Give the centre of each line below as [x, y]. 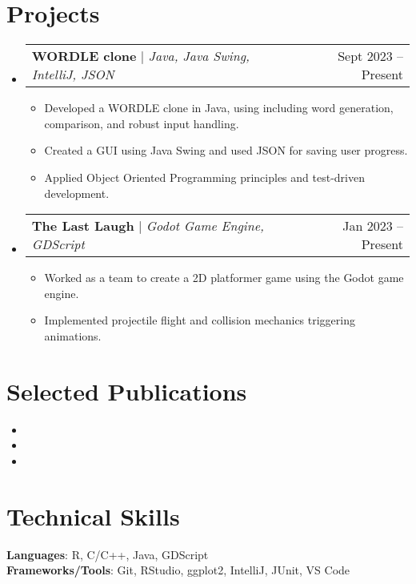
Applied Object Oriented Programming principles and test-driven [204, 177]
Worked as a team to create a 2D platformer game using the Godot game [224, 278]
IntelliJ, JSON [73, 75]
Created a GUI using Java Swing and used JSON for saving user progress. [226, 150]
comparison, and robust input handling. [142, 123]
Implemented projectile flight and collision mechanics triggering [200, 320]
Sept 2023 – [370, 56]
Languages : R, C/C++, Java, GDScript [108, 554]
